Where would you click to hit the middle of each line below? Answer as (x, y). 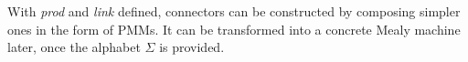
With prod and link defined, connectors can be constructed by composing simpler (234, 11)
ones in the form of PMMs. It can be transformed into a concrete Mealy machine (234, 29)
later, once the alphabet (74, 47)
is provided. (192, 47)
